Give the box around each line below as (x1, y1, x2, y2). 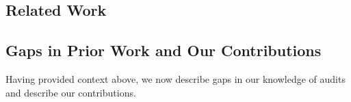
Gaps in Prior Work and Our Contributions (5, 40, 322, 61)
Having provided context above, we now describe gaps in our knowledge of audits (5, 71, 346, 86)
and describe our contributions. (5, 85, 136, 99)
